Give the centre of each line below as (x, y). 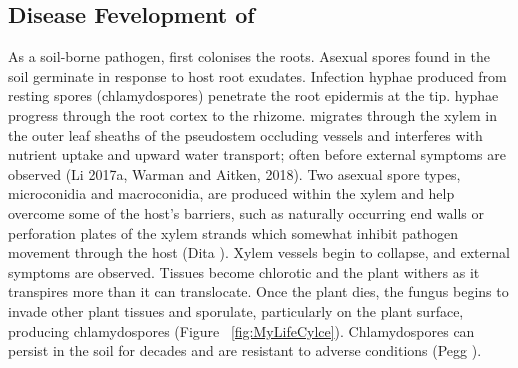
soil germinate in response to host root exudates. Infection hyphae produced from (257, 75)
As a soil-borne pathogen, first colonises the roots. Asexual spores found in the (249, 56)
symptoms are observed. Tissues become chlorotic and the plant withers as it (244, 271)
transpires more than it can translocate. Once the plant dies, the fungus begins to (258, 291)
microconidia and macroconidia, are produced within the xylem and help (231, 193)
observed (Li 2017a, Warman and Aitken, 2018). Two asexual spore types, (234, 173)
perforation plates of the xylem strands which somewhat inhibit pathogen (233, 232)
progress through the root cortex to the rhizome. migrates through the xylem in (252, 114)
